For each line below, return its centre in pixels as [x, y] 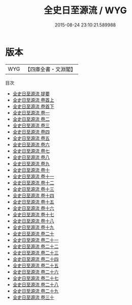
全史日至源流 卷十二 [33, 183]
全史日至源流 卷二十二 [36, 246]
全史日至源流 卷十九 [33, 227]
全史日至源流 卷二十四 [36, 259]
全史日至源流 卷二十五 [36, 265]
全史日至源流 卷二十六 [36, 272]
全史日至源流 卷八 [31, 157]
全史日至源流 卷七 [31, 151]
